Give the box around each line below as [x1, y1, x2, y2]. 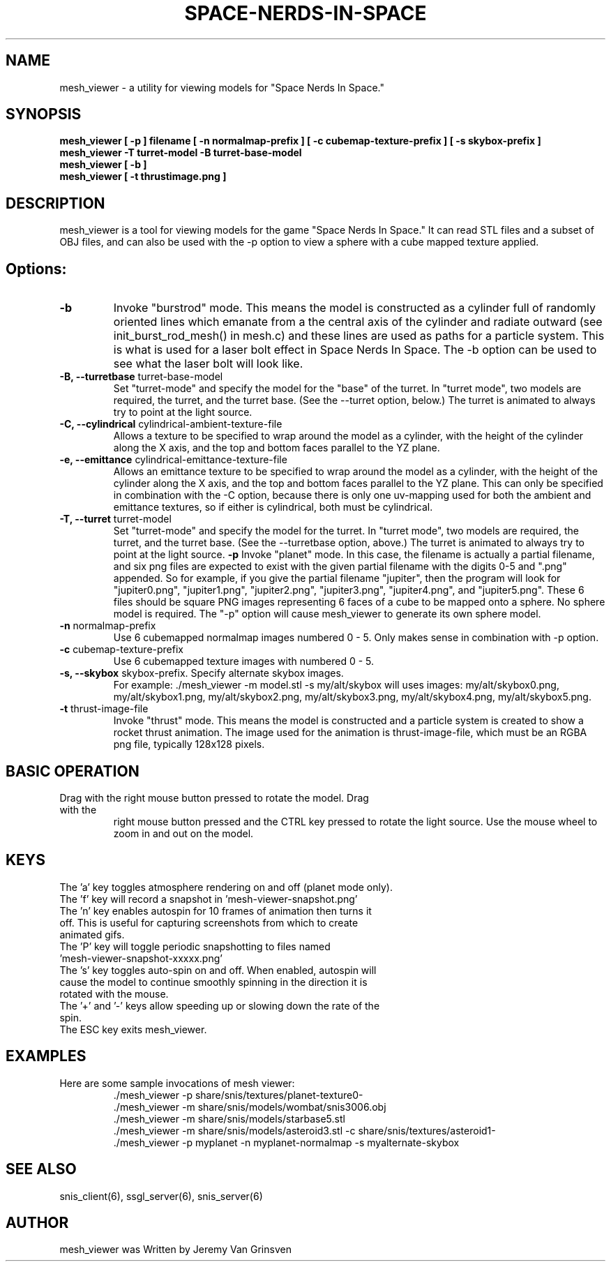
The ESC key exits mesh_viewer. [59, 1023, 207, 1035]
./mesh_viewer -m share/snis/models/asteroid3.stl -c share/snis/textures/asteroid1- [113, 1124, 496, 1137]
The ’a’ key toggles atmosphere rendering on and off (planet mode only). [59, 880, 393, 893]
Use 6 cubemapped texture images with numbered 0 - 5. [113, 655, 375, 668]
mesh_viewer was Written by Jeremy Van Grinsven [59, 1243, 292, 1256]
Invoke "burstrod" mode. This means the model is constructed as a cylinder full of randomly [113, 301, 596, 315]
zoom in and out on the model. [113, 827, 254, 839]
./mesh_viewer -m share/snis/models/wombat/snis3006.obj [113, 1100, 386, 1113]
